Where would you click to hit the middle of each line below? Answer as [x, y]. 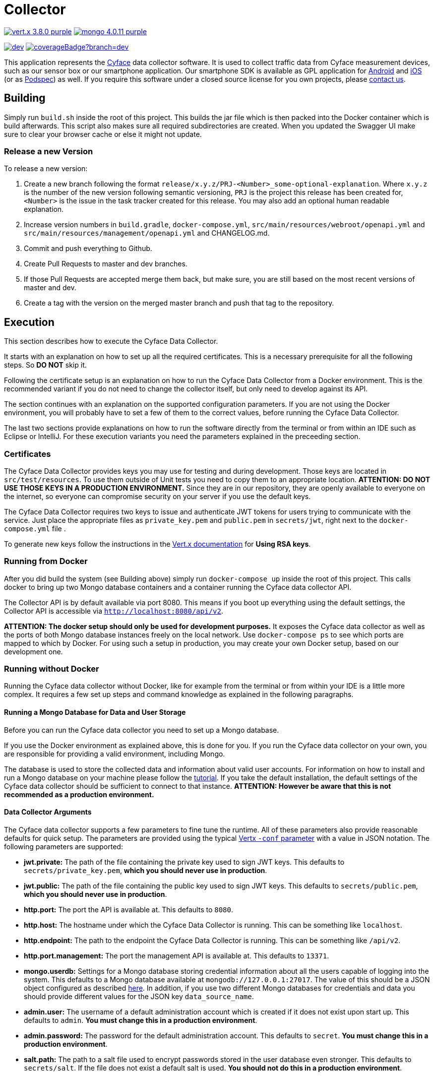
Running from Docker [46, 561]
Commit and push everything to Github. [88, 249]
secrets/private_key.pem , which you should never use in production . [146, 870]
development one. [33, 651]
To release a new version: [46, 169]
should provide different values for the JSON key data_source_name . [139, 996]
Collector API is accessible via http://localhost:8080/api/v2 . [114, 611]
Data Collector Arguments [48, 812]
